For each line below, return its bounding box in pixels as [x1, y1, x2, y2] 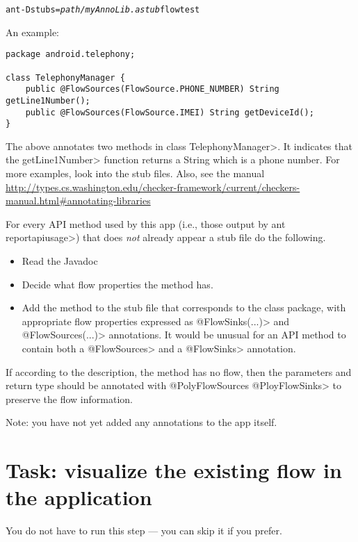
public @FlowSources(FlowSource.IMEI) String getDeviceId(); [25, 107, 314, 117]
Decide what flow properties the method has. [22, 277, 213, 291]
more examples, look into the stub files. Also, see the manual [6, 166, 265, 181]
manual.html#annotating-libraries [6, 193, 151, 208]
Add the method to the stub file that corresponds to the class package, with [22, 300, 346, 315]
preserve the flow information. [6, 391, 133, 406]
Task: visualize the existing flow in [6, 456, 342, 484]
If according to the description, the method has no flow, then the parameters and [6, 364, 352, 379]
